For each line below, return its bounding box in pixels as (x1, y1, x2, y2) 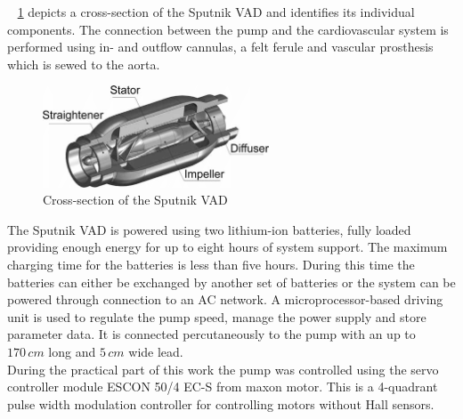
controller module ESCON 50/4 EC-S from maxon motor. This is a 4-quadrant (7, 377, 438, 396)
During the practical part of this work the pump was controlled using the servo (7, 359, 439, 378)
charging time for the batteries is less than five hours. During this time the (7, 255, 415, 274)
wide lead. (128, 342, 183, 361)
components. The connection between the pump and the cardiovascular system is (7, 20, 449, 38)
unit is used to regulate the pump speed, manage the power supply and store (7, 307, 426, 326)
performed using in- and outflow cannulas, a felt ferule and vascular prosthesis (7, 37, 434, 56)
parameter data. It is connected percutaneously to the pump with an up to (7, 325, 416, 343)
